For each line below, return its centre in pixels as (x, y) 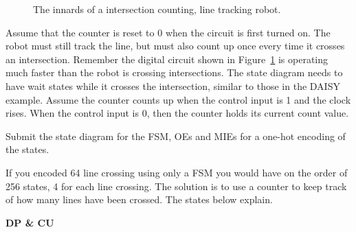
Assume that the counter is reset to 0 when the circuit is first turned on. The (168, 32)
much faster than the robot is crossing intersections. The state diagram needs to (174, 72)
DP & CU (30, 222)
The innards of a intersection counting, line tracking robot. (157, 9)
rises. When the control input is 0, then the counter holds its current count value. (177, 113)
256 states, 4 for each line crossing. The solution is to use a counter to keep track (176, 186)
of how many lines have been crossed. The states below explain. (139, 199)
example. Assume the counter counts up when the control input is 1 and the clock (178, 99)
